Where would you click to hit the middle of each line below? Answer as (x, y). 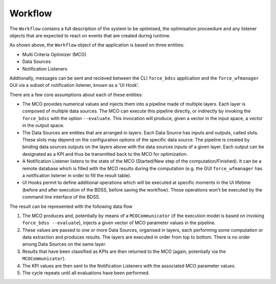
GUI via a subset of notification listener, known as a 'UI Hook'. (74, 85)
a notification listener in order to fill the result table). (77, 175)
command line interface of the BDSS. (61, 197)
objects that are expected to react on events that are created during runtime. (90, 35)
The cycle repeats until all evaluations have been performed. (86, 273)
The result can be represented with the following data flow (71, 206)
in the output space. (43, 126)
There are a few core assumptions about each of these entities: (76, 94)
